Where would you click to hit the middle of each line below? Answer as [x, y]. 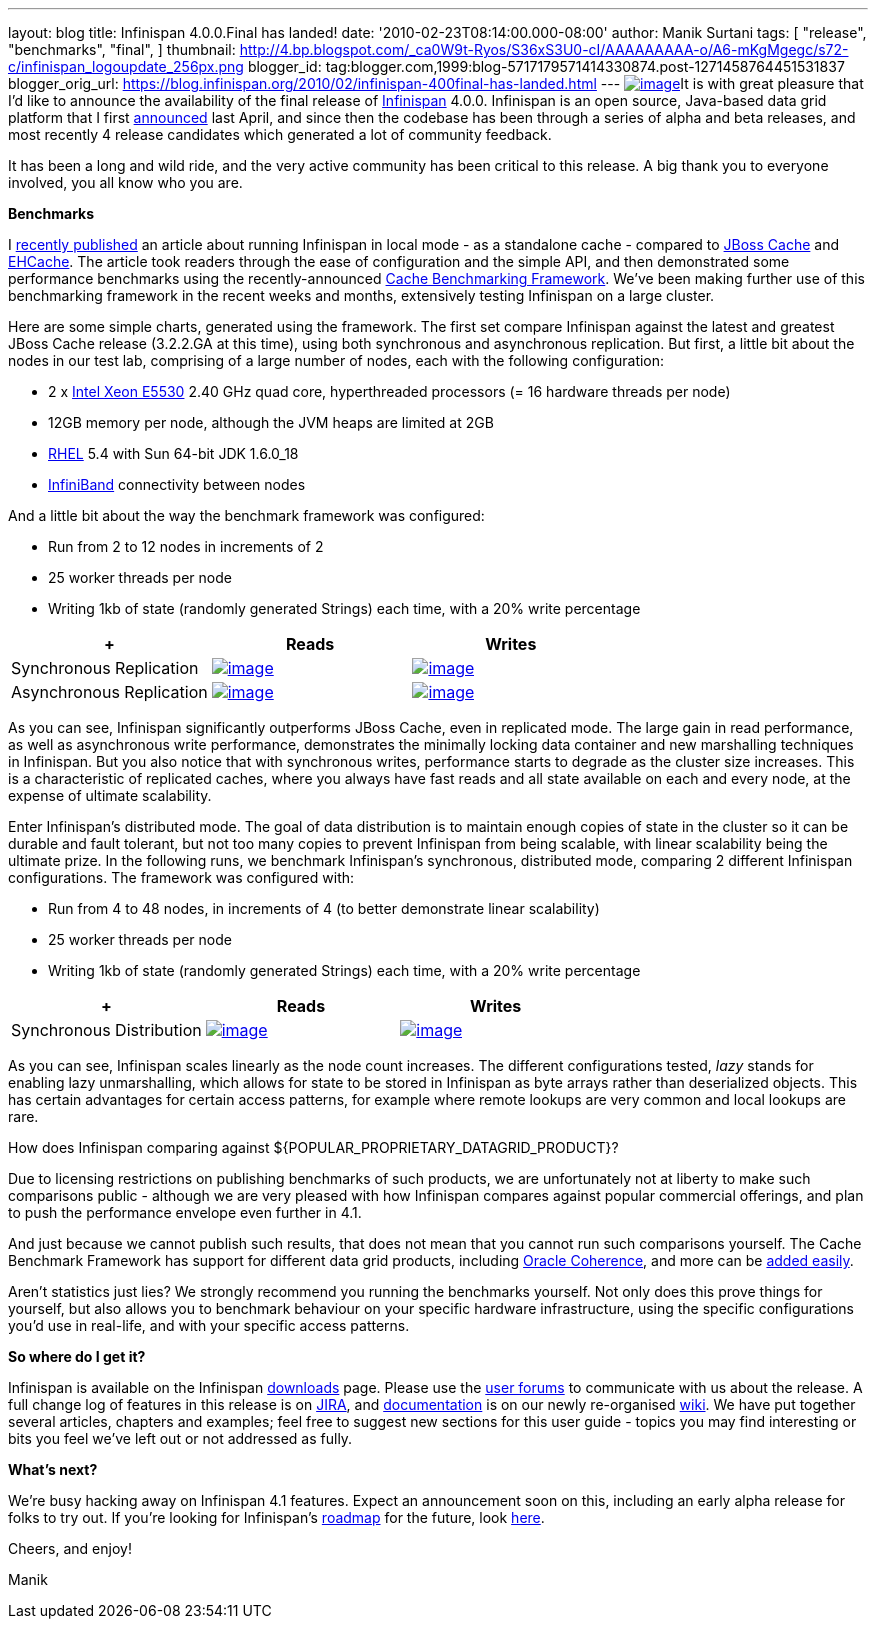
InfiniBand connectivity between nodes [177, 484]
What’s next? [53, 1469]
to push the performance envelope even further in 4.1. [185, 1212]
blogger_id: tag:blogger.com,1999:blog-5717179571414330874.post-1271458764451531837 [546, 66]
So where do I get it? [77, 1356]
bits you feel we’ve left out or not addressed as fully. [180, 1438]
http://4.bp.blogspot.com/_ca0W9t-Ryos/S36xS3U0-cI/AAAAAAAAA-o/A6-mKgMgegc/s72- [544, 49]
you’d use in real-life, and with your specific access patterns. [209, 1325]
